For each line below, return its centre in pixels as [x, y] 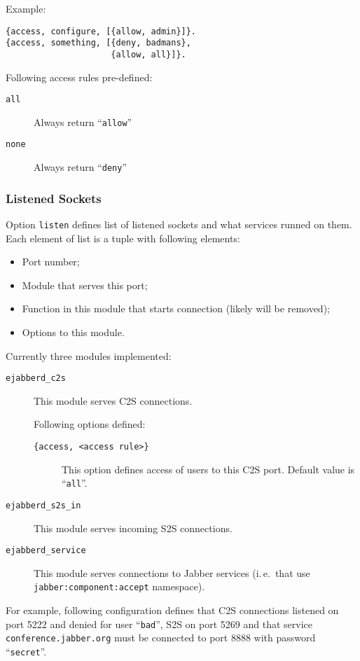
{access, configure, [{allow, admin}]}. [101, 31]
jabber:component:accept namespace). [119, 586]
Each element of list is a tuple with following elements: [123, 238]
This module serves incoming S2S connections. [133, 528]
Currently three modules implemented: [89, 355]
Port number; [51, 262]
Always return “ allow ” [83, 121]
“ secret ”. [26, 652]
